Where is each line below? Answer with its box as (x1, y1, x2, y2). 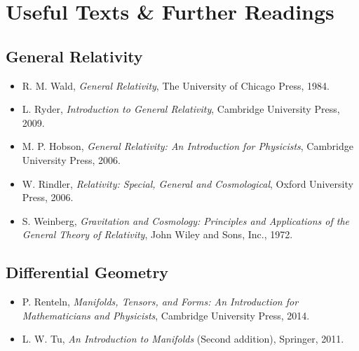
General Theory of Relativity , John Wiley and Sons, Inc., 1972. (22, 227, 293, 242)
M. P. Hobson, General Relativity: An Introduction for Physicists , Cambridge (22, 139, 353, 153)
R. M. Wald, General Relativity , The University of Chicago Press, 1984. (22, 78, 330, 92)
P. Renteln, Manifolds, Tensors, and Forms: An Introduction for (22, 294, 299, 309)
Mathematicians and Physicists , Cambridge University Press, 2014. (22, 308, 310, 322)
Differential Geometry (6, 261, 169, 283)
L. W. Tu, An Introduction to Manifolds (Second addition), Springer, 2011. (22, 331, 344, 346)
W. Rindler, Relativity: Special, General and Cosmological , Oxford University (22, 176, 353, 191)
